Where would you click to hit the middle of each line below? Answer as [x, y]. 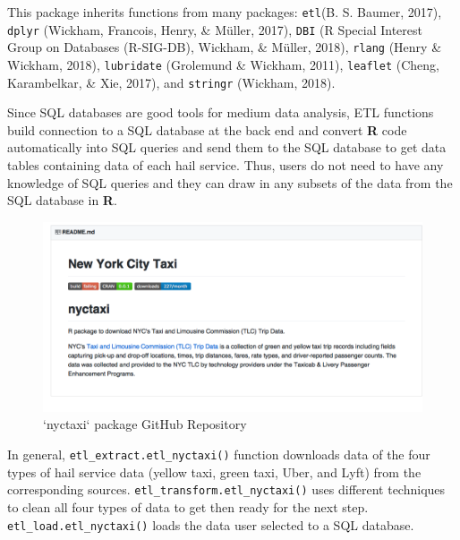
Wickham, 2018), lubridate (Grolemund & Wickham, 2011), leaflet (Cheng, [223, 64]
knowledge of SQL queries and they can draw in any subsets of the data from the [230, 182]
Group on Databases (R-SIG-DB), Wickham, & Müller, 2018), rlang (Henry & [225, 47]
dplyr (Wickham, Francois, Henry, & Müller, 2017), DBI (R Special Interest [215, 29]
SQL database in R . [62, 200]
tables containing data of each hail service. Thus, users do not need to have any [226, 165]
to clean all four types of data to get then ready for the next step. [188, 506]
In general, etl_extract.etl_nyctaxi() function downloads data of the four [219, 454]
